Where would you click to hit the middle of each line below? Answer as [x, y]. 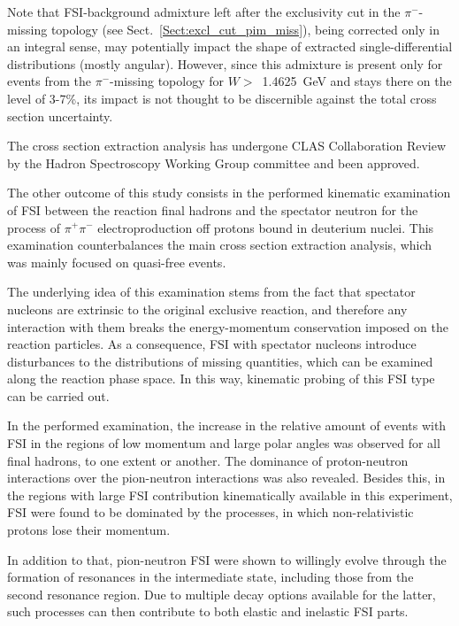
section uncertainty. [60, 116]
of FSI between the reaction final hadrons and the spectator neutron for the [213, 209]
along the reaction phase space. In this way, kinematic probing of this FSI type [221, 379]
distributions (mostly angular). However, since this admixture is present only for [225, 63]
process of [34, 227]
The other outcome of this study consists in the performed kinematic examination [229, 193]
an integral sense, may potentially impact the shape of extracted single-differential [230, 46]
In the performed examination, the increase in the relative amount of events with [227, 425]
